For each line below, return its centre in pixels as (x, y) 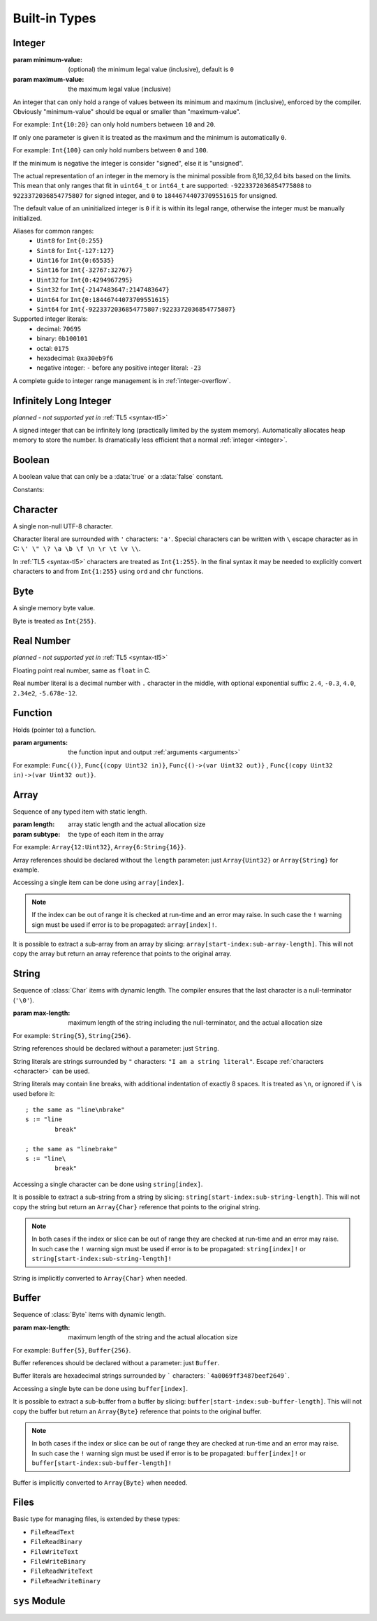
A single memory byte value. (54, 608)
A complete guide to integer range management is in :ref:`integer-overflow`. (122, 380)
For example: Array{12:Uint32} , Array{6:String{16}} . (99, 847)
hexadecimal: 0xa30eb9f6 (75, 358)
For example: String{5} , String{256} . (72, 1035)
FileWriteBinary (58, 1562)
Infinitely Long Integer (62, 401)
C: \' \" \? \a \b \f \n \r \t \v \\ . (77, 549)
